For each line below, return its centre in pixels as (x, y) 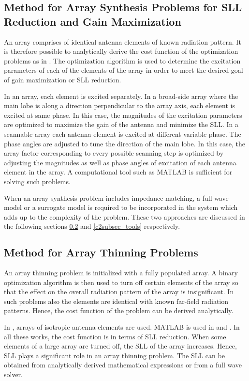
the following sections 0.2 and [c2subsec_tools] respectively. (92, 226)
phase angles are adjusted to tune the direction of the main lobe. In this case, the (124, 143)
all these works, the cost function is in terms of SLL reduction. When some (115, 336)
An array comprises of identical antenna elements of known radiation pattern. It (123, 41)
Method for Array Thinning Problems (101, 252)
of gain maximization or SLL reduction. (63, 79)
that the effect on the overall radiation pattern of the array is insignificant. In (119, 292)
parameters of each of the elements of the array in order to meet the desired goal (124, 70)
